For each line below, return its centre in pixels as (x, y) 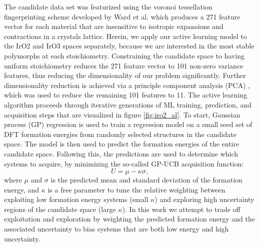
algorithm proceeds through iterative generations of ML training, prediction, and (128, 104)
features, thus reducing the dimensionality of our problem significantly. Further (125, 75)
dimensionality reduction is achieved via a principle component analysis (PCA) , (127, 85)
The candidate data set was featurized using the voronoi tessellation (108, 6)
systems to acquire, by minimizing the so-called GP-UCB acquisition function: (124, 163)
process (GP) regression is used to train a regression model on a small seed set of (128, 124)
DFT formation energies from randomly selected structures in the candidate (120, 134)
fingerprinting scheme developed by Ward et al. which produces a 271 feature (122, 16)
